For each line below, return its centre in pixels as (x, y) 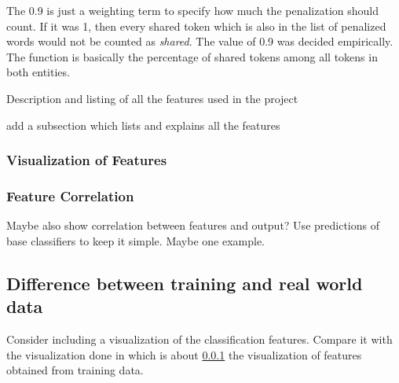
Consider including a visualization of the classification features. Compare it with (199, 339)
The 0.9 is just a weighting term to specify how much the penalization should (192, 10)
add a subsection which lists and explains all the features (143, 125)
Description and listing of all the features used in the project (152, 98)
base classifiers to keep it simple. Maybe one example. (135, 240)
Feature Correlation (70, 195)
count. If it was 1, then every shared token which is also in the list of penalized (196, 26)
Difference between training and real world (185, 283)
